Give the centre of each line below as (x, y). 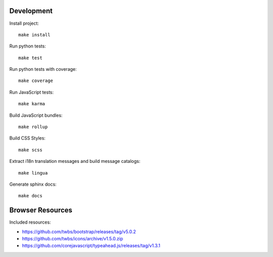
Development (31, 11)
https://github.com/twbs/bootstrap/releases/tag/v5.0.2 (79, 231)
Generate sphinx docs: (33, 184)
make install (34, 35)
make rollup (33, 127)
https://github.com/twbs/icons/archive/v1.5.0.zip (73, 239)
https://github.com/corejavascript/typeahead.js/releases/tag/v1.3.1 (91, 246)
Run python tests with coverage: (43, 69)
